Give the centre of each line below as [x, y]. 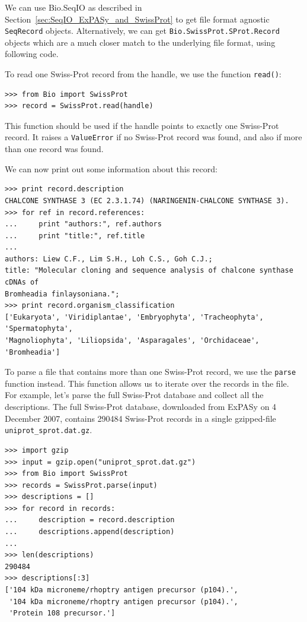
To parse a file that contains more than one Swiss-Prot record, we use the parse [151, 372]
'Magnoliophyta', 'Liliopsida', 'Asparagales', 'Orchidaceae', [132, 341]
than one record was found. [54, 149]
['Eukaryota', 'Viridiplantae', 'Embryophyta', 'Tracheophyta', [134, 317]
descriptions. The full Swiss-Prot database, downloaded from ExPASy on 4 [141, 407]
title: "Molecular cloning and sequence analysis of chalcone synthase [149, 271]
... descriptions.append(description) [90, 532]
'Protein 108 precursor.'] [62, 613]
